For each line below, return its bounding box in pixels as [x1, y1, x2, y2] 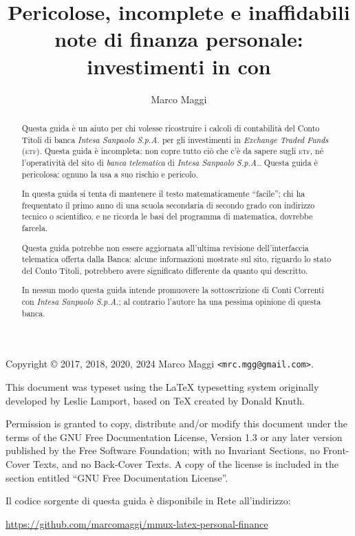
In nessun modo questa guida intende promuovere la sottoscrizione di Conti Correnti [21, 284, 324, 296]
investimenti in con [87, 52, 271, 80]
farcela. [21, 222, 48, 234]
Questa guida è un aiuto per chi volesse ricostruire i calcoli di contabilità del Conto [21, 122, 320, 133]
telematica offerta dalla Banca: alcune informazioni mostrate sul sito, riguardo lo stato [21, 253, 332, 265]
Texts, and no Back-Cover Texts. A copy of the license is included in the [33, 457, 338, 471]
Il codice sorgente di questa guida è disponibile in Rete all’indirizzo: [6, 493, 291, 508]
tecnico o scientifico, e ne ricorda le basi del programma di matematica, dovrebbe [21, 211, 313, 222]
